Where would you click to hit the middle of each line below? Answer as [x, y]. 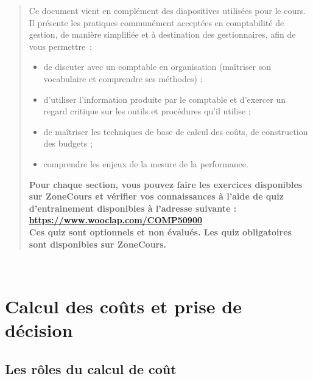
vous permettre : [61, 46]
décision [39, 330]
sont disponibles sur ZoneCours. [98, 244]
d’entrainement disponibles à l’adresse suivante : [133, 208]
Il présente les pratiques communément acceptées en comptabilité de [156, 22]
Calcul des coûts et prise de [123, 306]
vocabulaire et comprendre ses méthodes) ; [123, 78]
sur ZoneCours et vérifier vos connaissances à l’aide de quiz [156, 196]
